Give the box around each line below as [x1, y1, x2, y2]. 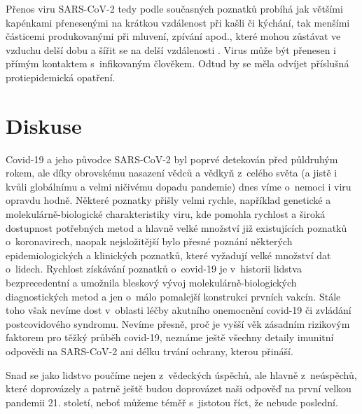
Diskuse [6, 111, 82, 139]
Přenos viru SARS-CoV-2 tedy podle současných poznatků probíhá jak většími [6, 1, 343, 15]
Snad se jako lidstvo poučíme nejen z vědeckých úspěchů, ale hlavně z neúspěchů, [6, 367, 357, 382]
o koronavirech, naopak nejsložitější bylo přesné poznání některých [6, 234, 293, 249]
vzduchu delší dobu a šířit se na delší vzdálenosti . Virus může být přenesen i [6, 42, 336, 57]
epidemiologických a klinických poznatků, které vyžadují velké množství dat [6, 247, 331, 262]
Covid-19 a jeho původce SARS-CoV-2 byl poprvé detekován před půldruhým [6, 151, 338, 166]
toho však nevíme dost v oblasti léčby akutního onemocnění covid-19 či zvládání [6, 303, 351, 317]
